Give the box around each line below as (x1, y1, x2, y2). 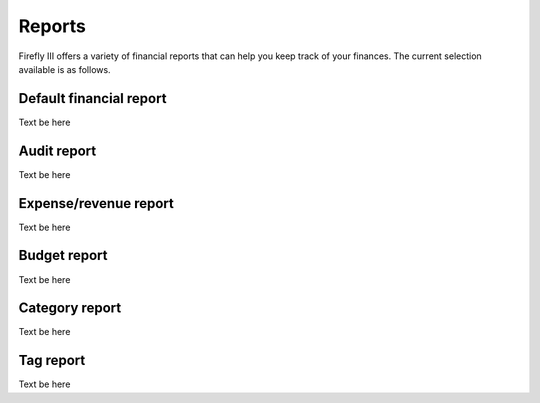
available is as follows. (18, 63, 111, 75)
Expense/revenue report (18, 195, 175, 212)
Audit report (18, 142, 97, 159)
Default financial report (18, 90, 167, 107)
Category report (18, 300, 122, 317)
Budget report (18, 247, 108, 264)
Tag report (18, 352, 86, 369)
